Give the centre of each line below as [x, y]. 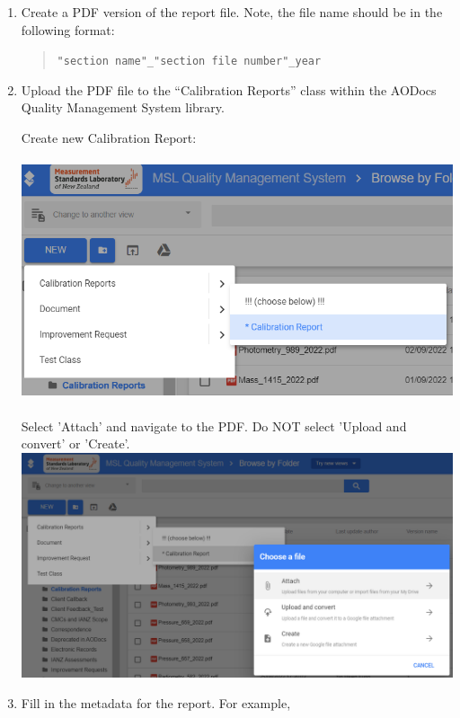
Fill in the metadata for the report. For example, [156, 702]
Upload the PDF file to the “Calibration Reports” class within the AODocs [229, 89]
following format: [68, 29]
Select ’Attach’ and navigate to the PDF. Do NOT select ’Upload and [214, 425]
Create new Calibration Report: [109, 138]
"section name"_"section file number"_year [189, 62]
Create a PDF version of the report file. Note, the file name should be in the [232, 12]
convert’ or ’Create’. [75, 443]
